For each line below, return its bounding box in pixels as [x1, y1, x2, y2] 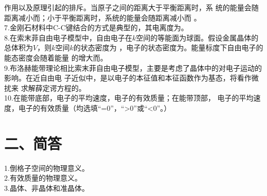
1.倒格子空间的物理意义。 [4, 162, 89, 173]
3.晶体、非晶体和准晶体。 [4, 182, 89, 193]
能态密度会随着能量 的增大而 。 [4, 52, 108, 63]
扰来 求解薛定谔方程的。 [4, 82, 86, 93]
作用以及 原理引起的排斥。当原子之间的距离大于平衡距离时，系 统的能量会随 [4, 2, 259, 12]
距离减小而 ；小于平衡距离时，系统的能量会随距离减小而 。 [4, 12, 201, 23]
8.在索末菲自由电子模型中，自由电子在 [4, 32, 132, 43]
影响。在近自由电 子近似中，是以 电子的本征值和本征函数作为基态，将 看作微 [4, 72, 259, 83]
